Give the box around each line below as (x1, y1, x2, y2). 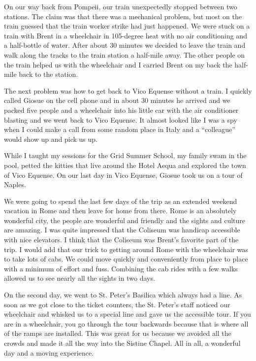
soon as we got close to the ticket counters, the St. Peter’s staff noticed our (4, 299, 230, 309)
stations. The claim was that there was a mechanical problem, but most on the (4, 11, 242, 21)
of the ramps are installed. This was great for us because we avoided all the (4, 328, 231, 338)
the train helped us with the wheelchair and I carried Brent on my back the (4, 59, 232, 69)
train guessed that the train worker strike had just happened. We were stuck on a (4, 21, 250, 31)
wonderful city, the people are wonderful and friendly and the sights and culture (4, 215, 246, 225)
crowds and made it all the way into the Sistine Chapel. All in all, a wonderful (4, 338, 241, 348)
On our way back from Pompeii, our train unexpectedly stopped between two (4, 1, 237, 11)
